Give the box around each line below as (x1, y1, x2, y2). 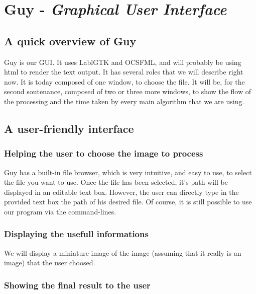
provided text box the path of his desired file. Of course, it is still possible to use (4, 196, 252, 207)
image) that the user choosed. (4, 257, 95, 268)
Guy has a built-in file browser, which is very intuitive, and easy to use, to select (4, 167, 252, 177)
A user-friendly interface (4, 120, 134, 136)
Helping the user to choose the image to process (4, 147, 203, 160)
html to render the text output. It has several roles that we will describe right (4, 66, 243, 77)
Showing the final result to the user (4, 278, 151, 291)
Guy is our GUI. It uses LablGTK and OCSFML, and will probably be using (4, 56, 241, 67)
